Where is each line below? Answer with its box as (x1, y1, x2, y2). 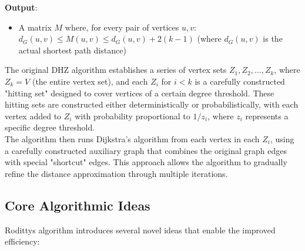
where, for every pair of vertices (65, 21, 179, 33)
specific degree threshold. (5, 121, 95, 133)
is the (263, 32, 283, 45)
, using (270, 132, 294, 145)
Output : (5, 1, 38, 13)
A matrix (18, 21, 52, 33)
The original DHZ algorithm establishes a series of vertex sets (5, 63, 227, 76)
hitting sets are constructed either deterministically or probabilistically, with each (5, 98, 299, 111)
